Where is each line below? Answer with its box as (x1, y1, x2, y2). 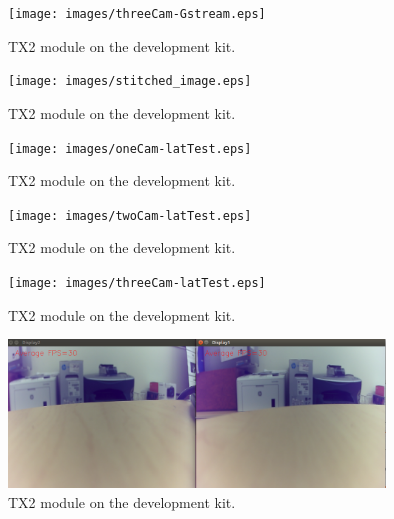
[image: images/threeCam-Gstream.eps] (8, 7, 266, 21)
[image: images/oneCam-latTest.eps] (8, 141, 252, 156)
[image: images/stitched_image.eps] (8, 74, 252, 89)
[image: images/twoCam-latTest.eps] (8, 208, 252, 223)
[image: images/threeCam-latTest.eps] (8, 276, 266, 290)
